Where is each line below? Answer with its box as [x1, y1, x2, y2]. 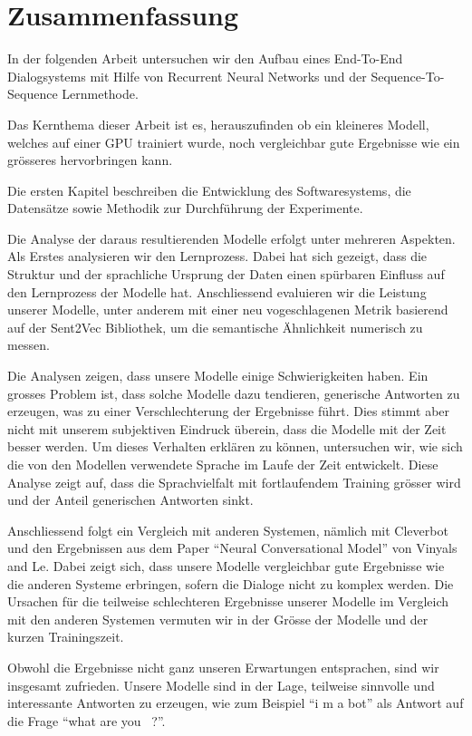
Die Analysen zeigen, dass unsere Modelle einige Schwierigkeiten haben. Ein [7, 366, 429, 385]
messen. [7, 335, 50, 354]
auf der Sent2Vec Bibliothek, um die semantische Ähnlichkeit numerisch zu [7, 317, 423, 336]
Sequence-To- [371, 66, 445, 85]
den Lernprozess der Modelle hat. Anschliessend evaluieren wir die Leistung [7, 282, 427, 301]
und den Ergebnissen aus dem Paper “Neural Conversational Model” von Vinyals [7, 538, 458, 557]
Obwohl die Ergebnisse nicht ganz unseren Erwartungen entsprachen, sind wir [7, 657, 439, 676]
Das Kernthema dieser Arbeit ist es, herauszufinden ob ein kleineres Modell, [7, 114, 429, 133]
